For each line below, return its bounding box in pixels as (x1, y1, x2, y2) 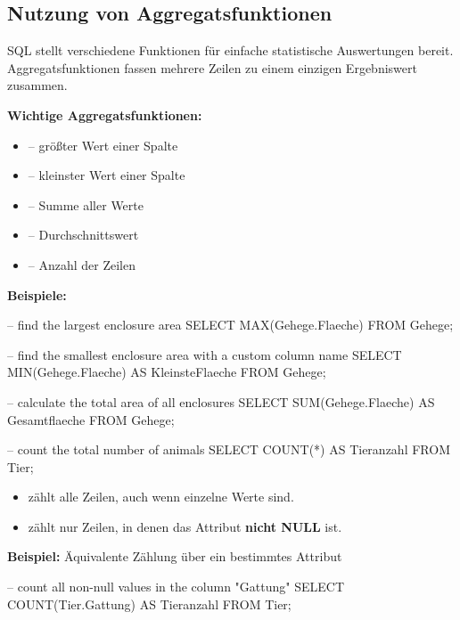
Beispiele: (7, 285, 67, 304)
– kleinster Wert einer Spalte (28, 166, 185, 184)
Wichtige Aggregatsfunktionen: (7, 105, 202, 124)
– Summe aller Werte (28, 195, 144, 214)
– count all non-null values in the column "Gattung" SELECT (7, 577, 344, 596)
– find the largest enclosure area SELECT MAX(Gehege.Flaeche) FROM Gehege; (7, 315, 454, 334)
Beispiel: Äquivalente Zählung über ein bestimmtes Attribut (7, 547, 342, 566)
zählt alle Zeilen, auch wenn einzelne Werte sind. (28, 487, 294, 506)
